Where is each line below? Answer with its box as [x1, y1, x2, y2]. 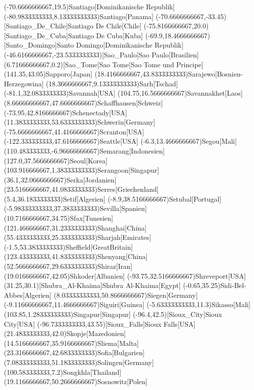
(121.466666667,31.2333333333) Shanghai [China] [4, 222, 147, 233]
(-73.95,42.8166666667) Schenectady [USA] [4, 107, 127, 117]
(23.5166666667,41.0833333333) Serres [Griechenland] [4, 184, 159, 194]
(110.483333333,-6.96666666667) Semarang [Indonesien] [4, 145, 165, 156]
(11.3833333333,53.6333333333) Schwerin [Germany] [4, 117, 155, 127]
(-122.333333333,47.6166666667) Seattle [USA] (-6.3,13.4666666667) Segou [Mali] [4, 136, 237, 146]
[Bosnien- [215, 69, 243, 79]
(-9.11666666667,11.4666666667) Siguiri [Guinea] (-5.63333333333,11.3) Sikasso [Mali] [4, 299, 251, 310]
